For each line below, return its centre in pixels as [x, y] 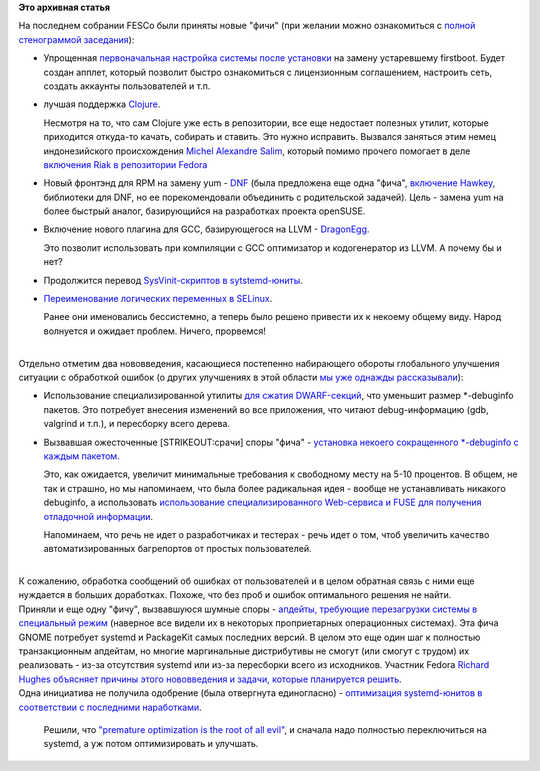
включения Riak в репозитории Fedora [125, 164]
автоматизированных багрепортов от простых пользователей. [177, 549]
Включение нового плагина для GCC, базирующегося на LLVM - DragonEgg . [206, 229]
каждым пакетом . [81, 456]
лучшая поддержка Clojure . [102, 104]
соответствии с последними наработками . [110, 707]
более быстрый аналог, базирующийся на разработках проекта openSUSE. [204, 211]
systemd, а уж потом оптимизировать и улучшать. [151, 744]
